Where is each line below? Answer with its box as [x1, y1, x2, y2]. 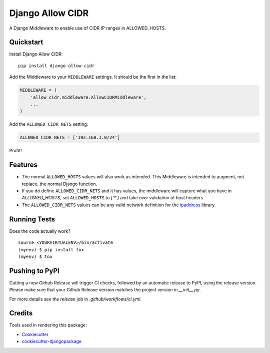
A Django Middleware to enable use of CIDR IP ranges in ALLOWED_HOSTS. [9, 25, 166, 31]
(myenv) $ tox [18, 253, 52, 259]
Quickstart [9, 38, 43, 47]
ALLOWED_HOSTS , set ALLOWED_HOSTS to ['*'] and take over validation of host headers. [21, 195, 204, 201]
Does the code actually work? [9, 228, 71, 234]
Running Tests [9, 215, 55, 223]
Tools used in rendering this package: [9, 322, 87, 328]
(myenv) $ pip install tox [18, 247, 84, 252]
